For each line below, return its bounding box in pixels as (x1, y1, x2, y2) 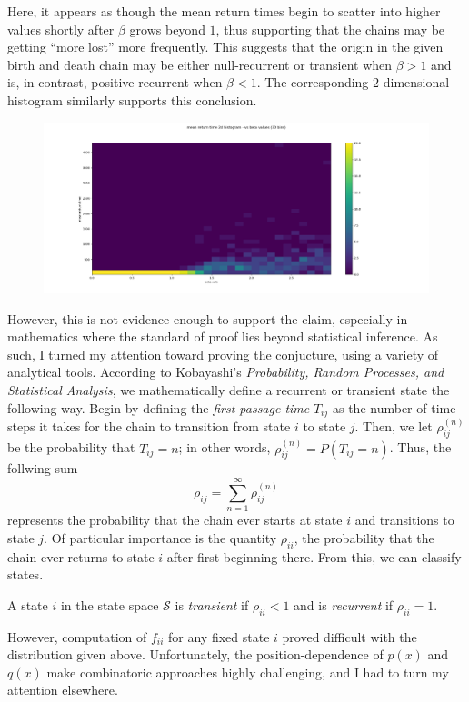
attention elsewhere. (7, 680, 118, 699)
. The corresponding (256, 73, 369, 92)
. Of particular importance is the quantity (44, 528, 277, 547)
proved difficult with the (282, 627, 417, 646)
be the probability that (7, 438, 135, 457)
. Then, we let (354, 417, 433, 436)
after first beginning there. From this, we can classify (166, 547, 462, 566)
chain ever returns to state (7, 547, 155, 566)
